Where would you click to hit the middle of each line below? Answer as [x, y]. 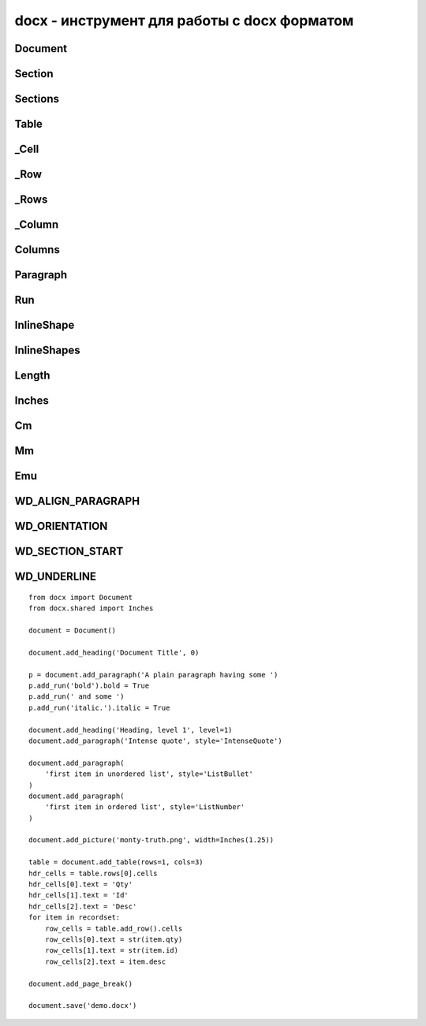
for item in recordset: [75, 918]
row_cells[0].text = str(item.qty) [114, 940]
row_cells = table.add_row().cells [114, 928]
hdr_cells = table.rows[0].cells [93, 873]
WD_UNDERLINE [55, 577]
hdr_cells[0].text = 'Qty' [81, 884]
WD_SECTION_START [69, 552]
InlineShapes [47, 351]
